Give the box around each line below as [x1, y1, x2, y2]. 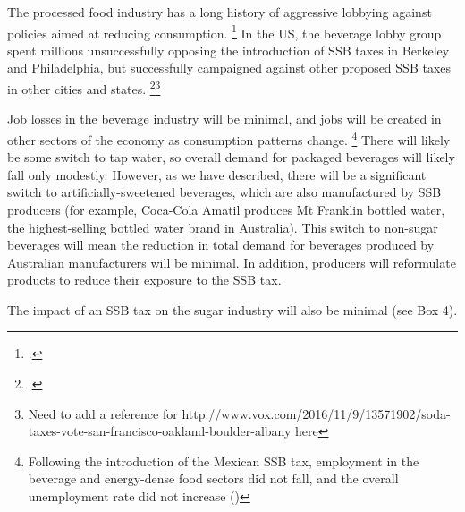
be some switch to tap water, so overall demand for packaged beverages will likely [7, 148, 455, 166]
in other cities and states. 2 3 [7, 77, 161, 98]
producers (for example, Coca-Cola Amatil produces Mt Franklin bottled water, [7, 200, 445, 218]
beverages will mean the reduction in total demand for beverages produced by [7, 235, 435, 254]
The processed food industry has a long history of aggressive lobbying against [7, 3, 432, 21]
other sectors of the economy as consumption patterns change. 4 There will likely [7, 127, 451, 149]
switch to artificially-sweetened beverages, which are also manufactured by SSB [7, 183, 442, 201]
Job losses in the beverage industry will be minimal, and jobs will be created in [7, 109, 442, 128]
